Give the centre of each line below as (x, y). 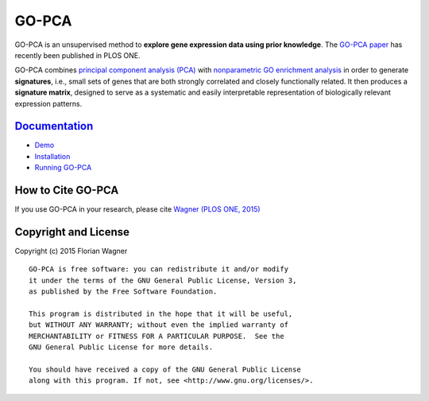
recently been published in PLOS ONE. (77, 55)
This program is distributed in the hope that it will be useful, (161, 313)
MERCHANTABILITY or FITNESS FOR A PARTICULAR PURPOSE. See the (157, 336)
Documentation (54, 126)
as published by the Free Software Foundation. (123, 292)
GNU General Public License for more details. (121, 347)
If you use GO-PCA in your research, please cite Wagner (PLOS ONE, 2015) (138, 209)
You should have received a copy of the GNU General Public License (165, 369)
